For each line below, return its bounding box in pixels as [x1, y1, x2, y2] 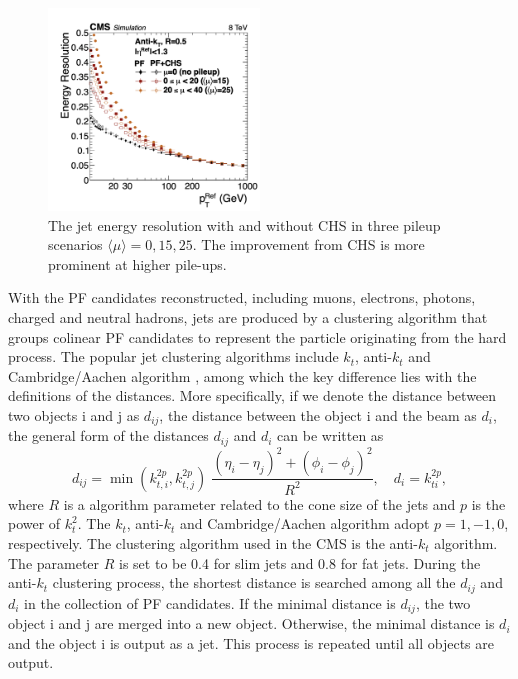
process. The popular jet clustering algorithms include [8, 346, 339, 367]
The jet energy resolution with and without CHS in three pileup [48, 214, 441, 235]
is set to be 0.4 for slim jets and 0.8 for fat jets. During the [119, 552, 481, 573]
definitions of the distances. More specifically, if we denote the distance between [8, 385, 497, 406]
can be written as [277, 425, 384, 446]
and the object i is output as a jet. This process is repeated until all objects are [8, 632, 494, 653]
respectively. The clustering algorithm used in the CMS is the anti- [8, 533, 418, 553]
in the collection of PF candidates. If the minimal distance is [24, 592, 396, 613]
